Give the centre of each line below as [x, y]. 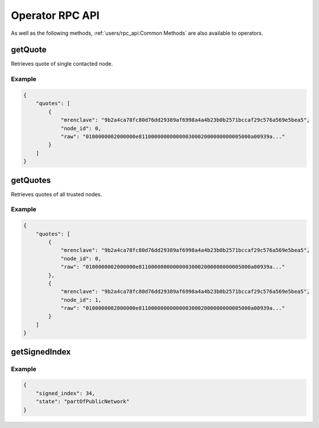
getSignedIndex [41, 352]
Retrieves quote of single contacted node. [62, 64]
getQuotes [31, 180]
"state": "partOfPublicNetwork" [83, 402]
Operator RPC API [55, 15]
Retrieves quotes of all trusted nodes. [57, 194]
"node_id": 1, [81, 300]
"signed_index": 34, [66, 393]
